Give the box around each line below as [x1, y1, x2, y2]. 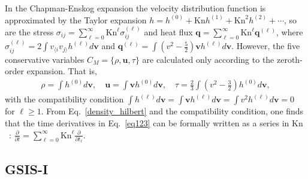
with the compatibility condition [5, 93, 124, 105]
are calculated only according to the [142, 53, 274, 65]
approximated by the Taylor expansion [5, 13, 147, 26]
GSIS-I [5, 159, 49, 178]
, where [276, 26, 303, 38]
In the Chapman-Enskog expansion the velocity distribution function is [5, 2, 266, 14]
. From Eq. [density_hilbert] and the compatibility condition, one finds [41, 105, 304, 117]
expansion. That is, [26, 65, 97, 77]
